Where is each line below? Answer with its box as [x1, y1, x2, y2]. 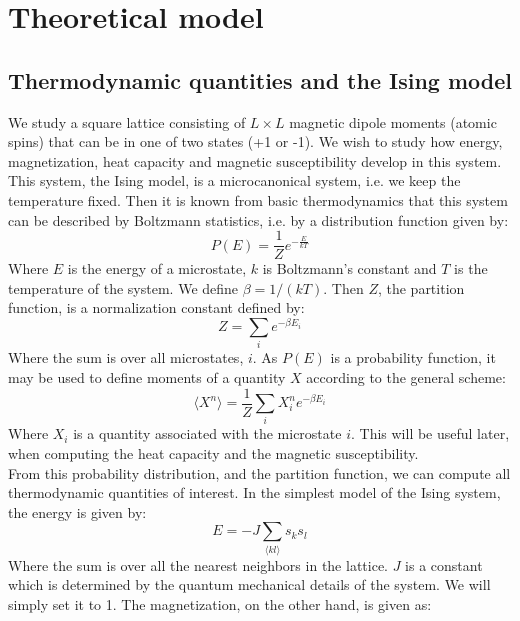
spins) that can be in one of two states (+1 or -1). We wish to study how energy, [8, 131, 503, 152]
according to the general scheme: [306, 366, 506, 387]
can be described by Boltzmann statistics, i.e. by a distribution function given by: [8, 209, 509, 230]
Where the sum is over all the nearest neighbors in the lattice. [8, 554, 388, 575]
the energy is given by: [8, 501, 147, 522]
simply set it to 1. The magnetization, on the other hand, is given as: [8, 593, 432, 614]
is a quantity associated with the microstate [73, 423, 342, 444]
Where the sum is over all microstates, [8, 347, 244, 368]
